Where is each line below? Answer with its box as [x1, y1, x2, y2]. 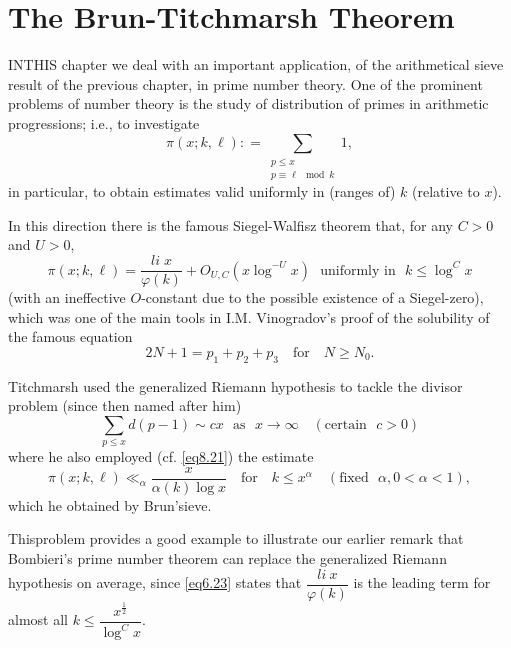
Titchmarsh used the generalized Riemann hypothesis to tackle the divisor [8, 375, 463, 396]
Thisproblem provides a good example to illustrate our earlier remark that [8, 528, 464, 549]
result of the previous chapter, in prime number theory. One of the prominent [8, 73, 483, 94]
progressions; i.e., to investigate [8, 112, 200, 133]
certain [324, 417, 367, 432]
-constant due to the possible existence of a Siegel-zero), [141, 287, 484, 308]
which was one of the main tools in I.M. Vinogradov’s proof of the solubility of [8, 306, 490, 327]
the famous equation [8, 326, 133, 347]
